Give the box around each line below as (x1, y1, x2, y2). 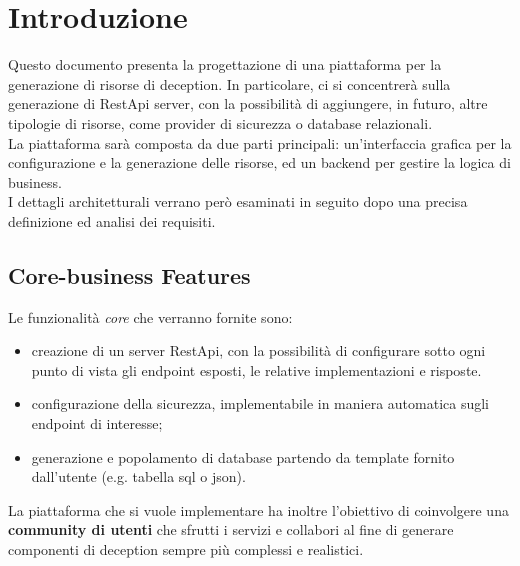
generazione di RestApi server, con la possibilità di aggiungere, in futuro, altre (8, 93, 488, 114)
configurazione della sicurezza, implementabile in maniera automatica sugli (31, 393, 490, 414)
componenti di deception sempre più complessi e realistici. (8, 539, 364, 560)
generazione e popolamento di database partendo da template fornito (31, 446, 455, 467)
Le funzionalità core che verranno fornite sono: (8, 306, 293, 327)
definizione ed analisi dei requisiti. (8, 210, 216, 231)
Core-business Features (8, 259, 251, 290)
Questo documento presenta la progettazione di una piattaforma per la (8, 54, 442, 75)
